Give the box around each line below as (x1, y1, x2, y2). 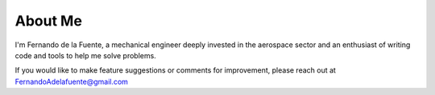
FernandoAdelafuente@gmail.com (14, 77, 129, 86)
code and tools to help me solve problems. (14, 50, 156, 60)
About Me (14, 12, 82, 30)
